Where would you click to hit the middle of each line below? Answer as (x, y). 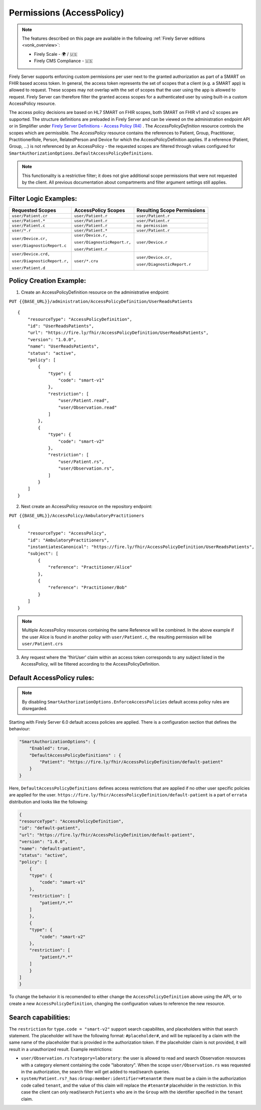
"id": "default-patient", (50, 828)
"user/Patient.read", (84, 401)
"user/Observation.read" (87, 407)
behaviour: (20, 729)
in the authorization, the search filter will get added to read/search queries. (95, 1072)
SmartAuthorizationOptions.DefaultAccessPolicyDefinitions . (81, 153)
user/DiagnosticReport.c (39, 246)
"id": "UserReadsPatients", (61, 326)
